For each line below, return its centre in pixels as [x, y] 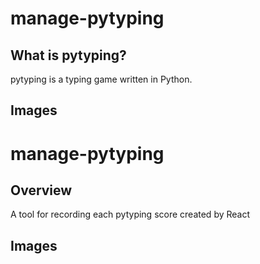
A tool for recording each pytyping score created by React [130, 214]
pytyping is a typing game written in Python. [101, 79]
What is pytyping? [68, 55]
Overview [41, 190]
